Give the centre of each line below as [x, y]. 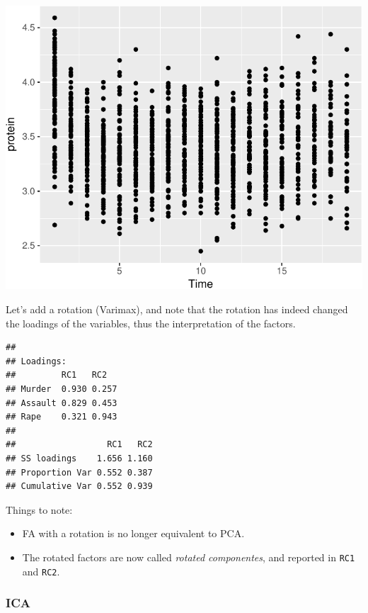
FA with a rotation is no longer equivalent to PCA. [133, 533]
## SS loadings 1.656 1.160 [79, 458]
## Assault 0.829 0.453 [62, 403]
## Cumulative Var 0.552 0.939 [79, 487]
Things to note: [39, 509]
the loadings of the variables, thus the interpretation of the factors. [151, 323]
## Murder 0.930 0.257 [62, 389]
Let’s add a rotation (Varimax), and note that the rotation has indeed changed [177, 309]
